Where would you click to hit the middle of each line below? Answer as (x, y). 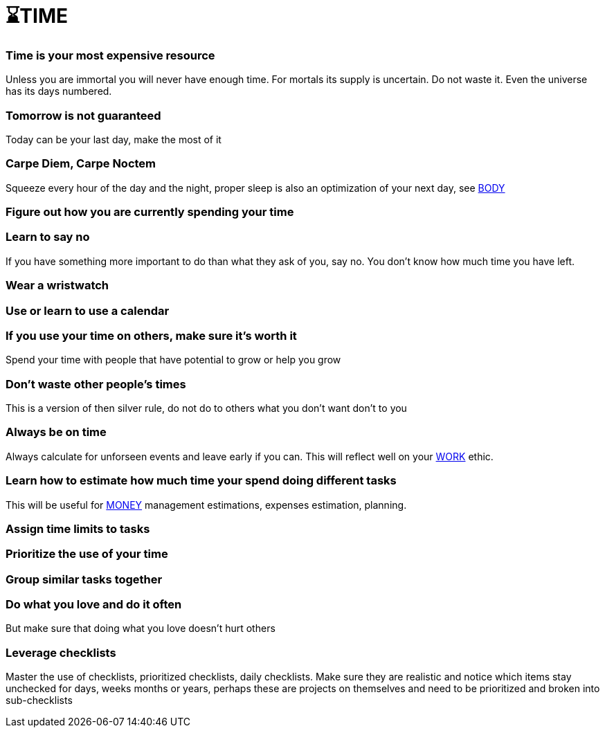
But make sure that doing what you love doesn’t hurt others (141, 628)
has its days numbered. (59, 91)
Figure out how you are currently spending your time (150, 212)
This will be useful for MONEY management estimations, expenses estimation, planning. (206, 505)
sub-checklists (39, 700)
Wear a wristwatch (57, 286)
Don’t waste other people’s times (96, 384)
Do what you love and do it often (94, 604)
